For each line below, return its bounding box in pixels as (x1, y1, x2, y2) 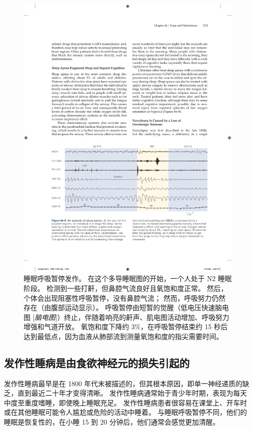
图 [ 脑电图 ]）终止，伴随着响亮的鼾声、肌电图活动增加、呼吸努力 (24, 312, 229, 322)
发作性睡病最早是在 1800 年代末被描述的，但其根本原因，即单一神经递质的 (4, 378, 243, 388)
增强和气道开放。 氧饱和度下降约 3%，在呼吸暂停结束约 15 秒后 (24, 321, 228, 332)
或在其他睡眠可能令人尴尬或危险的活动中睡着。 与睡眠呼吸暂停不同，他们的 (4, 407, 247, 417)
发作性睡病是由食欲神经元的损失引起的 (4, 355, 190, 370)
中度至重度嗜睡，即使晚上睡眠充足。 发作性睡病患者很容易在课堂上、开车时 (4, 397, 247, 407)
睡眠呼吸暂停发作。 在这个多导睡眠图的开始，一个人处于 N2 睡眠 (24, 273, 232, 284)
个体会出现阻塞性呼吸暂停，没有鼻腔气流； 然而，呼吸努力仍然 (24, 292, 225, 303)
